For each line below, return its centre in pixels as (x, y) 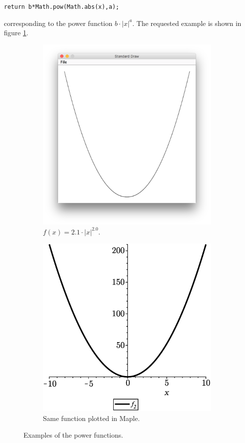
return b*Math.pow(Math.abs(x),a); (62, 7)
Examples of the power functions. (73, 434)
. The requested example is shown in (187, 23)
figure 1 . (16, 33)
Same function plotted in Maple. (92, 418)
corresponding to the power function (58, 23)
